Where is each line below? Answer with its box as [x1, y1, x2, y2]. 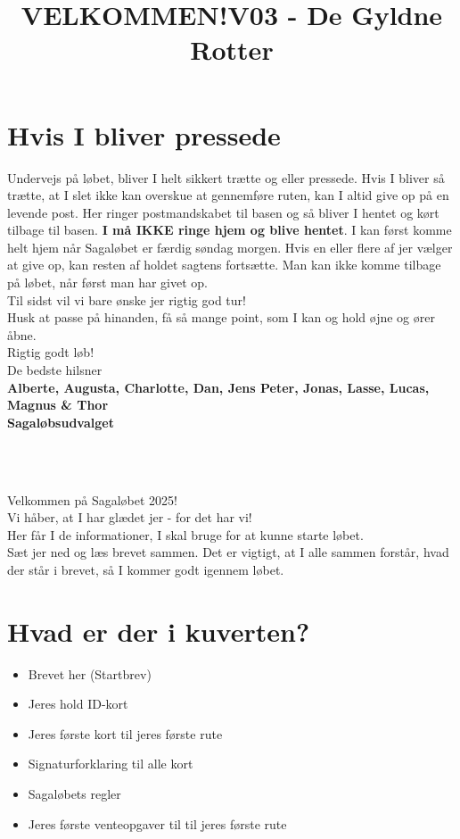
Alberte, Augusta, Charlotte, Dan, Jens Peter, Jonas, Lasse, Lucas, [7, 378, 430, 396]
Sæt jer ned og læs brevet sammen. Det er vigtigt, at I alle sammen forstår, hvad [7, 543, 449, 561]
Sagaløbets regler [28, 785, 121, 803]
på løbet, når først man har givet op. [7, 273, 208, 292]
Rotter [190, 31, 274, 68]
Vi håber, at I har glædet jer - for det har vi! [7, 508, 252, 527]
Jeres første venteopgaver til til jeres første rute [28, 814, 287, 833]
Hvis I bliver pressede [7, 116, 281, 153]
